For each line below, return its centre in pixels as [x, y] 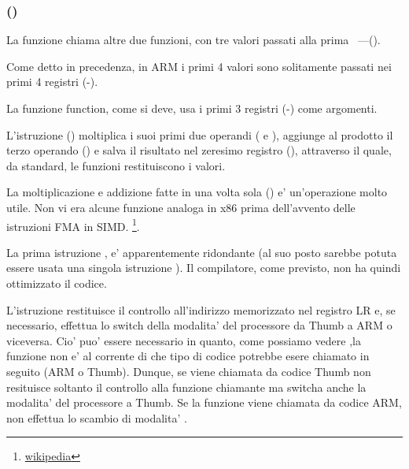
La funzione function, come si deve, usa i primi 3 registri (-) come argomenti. [192, 108]
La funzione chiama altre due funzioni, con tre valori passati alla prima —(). [193, 40]
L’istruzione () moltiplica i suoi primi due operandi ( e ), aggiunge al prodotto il [200, 134]
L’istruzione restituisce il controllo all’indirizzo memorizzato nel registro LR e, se [201, 309]
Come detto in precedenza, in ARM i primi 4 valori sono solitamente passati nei [199, 66]
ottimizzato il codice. [57, 283]
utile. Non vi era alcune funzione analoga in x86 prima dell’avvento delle [181, 207]
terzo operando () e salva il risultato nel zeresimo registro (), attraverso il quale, [199, 150]
